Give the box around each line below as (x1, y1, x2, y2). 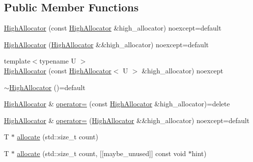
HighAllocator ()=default (9, 82, 85, 92)
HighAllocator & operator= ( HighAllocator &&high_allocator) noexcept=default (4, 115, 250, 125)
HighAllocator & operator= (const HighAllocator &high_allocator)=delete (4, 98, 230, 109)
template (4, 56, 30, 66)
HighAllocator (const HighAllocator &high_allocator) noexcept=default (4, 23, 222, 33)
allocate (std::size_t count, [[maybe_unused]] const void (17, 148, 186, 158)
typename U (39, 56, 76, 66)
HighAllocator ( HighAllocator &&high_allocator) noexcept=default (4, 39, 209, 49)
